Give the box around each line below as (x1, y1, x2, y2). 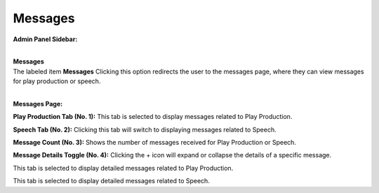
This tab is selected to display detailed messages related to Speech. (13, 177, 210, 185)
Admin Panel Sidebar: (13, 35, 78, 43)
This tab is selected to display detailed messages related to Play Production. (13, 164, 234, 172)
